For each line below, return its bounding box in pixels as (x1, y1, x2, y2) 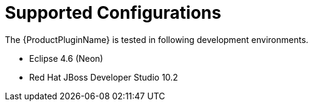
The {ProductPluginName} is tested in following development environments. (5, 34, 309, 45)
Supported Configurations (5, 2, 221, 23)
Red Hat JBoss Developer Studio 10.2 (29, 71, 178, 82)
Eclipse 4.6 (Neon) (29, 53, 103, 64)
